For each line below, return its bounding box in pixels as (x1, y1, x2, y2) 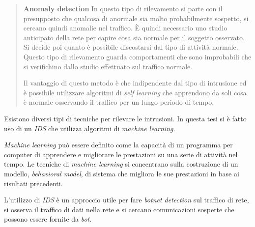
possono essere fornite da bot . (4, 214, 92, 224)
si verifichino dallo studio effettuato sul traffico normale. (23, 61, 193, 71)
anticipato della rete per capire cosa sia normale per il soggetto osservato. (23, 32, 245, 42)
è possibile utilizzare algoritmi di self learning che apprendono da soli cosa (23, 87, 247, 97)
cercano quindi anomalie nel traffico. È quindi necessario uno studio (23, 23, 227, 33)
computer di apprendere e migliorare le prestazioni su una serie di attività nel (4, 149, 238, 159)
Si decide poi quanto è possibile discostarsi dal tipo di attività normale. (23, 42, 238, 52)
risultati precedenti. (4, 178, 63, 188)
